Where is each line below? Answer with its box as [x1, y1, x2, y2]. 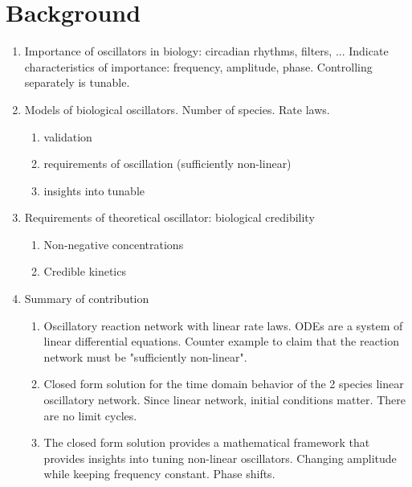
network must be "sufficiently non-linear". [43, 348, 247, 365]
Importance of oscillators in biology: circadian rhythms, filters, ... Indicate [24, 43, 389, 59]
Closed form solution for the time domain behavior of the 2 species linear [43, 375, 404, 392]
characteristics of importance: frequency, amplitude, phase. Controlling [24, 58, 373, 75]
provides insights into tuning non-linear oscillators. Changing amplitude [43, 449, 397, 466]
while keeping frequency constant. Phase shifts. [43, 465, 275, 482]
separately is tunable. [24, 74, 130, 91]
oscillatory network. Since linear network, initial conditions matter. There [43, 391, 406, 408]
